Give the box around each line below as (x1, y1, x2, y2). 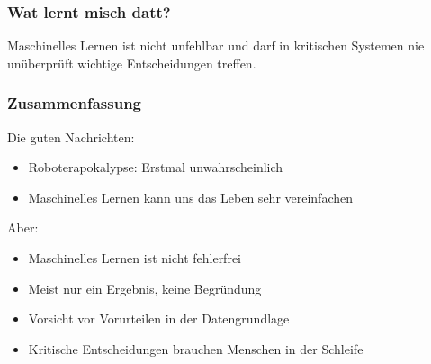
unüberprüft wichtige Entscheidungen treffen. (7, 53, 256, 72)
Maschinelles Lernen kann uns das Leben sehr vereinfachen (28, 187, 354, 206)
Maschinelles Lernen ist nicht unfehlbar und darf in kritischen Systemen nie (7, 36, 425, 55)
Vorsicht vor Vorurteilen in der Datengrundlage (28, 309, 290, 328)
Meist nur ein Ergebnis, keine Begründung (28, 278, 262, 297)
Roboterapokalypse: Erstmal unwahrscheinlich (28, 158, 283, 177)
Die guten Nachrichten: (7, 127, 135, 146)
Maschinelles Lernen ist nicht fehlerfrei (28, 249, 242, 267)
